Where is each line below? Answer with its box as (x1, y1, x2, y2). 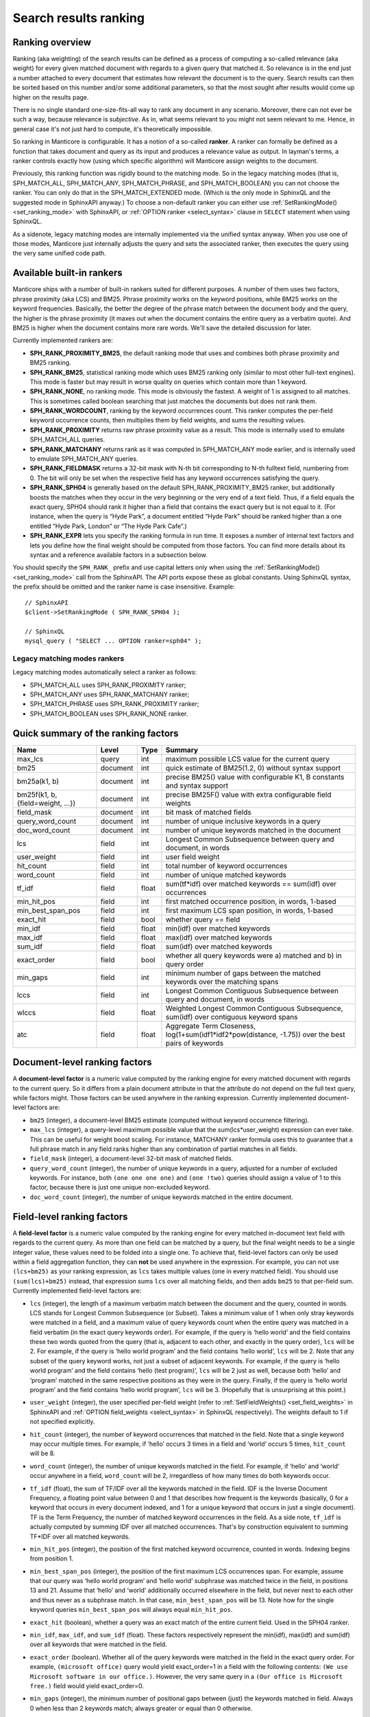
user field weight (165, 852, 220, 861)
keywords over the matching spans (165, 977, 279, 986)
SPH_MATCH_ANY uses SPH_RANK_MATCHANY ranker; (29, 690, 190, 698)
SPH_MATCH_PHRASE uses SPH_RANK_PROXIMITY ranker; (29, 700, 199, 708)
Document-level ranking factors (12, 1056, 152, 1068)
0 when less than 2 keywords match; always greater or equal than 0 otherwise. (29, 1704, 253, 1712)
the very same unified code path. (12, 249, 106, 258)
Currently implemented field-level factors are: (12, 1286, 142, 1295)
